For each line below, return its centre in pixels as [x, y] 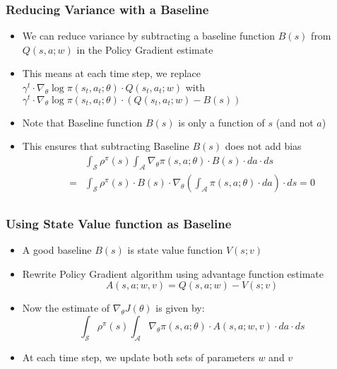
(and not [295, 122]
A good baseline [57, 249]
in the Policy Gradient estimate [145, 49]
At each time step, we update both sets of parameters [138, 357]
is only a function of [221, 122]
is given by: [180, 308]
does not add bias [263, 146]
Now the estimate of [66, 308]
